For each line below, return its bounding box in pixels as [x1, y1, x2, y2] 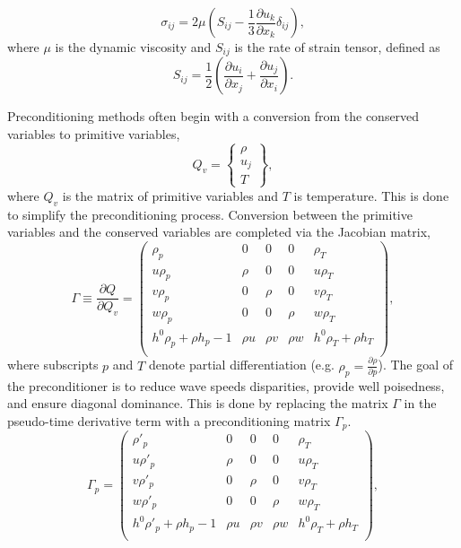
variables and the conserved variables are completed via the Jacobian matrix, [7, 222, 431, 241]
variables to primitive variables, [7, 125, 180, 144]
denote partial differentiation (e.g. [148, 355, 335, 374]
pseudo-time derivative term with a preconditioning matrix [7, 411, 331, 430]
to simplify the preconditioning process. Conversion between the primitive [7, 204, 413, 223]
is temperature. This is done [293, 186, 449, 204]
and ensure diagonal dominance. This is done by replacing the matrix [7, 394, 388, 413]
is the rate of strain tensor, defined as [234, 38, 440, 56]
